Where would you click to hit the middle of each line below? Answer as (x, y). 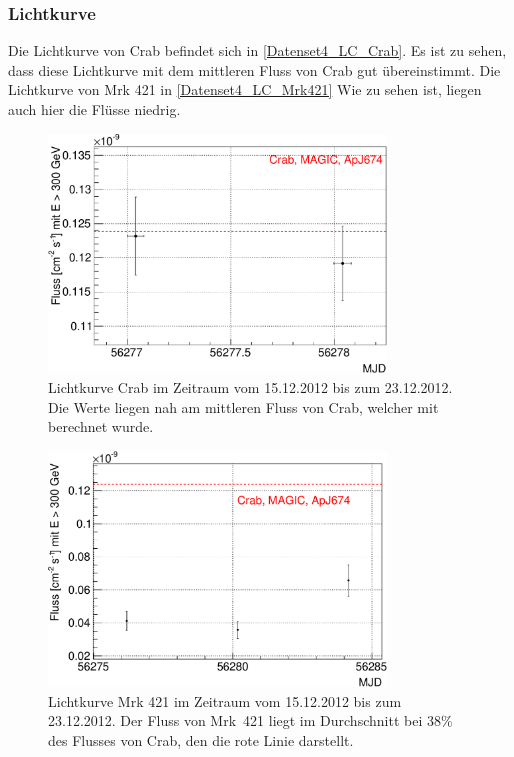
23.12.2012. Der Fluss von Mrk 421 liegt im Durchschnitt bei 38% (250, 720)
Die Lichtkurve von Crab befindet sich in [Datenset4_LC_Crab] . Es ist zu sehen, (257, 50)
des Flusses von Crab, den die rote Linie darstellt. (201, 739)
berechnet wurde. (101, 426)
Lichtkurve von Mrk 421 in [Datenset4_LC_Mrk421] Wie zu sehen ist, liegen (245, 89)
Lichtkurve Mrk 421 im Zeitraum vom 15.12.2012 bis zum (225, 700)
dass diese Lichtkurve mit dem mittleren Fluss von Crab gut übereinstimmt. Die (254, 69)
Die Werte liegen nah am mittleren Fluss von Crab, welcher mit (243, 406)
